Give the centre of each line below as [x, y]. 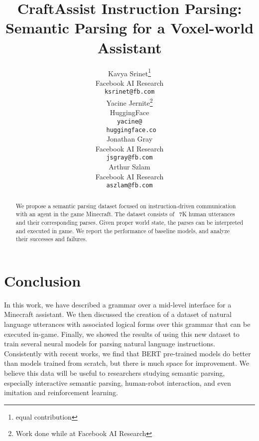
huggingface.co [131, 130]
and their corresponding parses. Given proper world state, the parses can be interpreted [129, 222]
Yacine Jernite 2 [129, 102]
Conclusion [43, 280]
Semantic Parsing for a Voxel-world [129, 28]
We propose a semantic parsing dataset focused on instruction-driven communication [126, 206]
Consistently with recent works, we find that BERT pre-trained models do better [128, 353]
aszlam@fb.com [129, 186]
